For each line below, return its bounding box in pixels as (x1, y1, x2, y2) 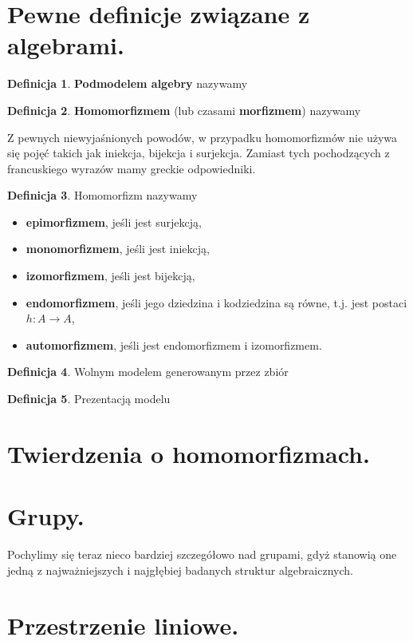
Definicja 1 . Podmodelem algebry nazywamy (7, 75, 248, 92)
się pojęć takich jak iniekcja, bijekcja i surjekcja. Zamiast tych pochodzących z (7, 144, 390, 161)
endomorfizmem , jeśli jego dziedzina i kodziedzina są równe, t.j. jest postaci (26, 294, 407, 311)
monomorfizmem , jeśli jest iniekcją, (26, 240, 210, 257)
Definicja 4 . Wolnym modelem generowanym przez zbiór (7, 363, 289, 380)
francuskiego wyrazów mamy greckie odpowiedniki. (7, 160, 256, 176)
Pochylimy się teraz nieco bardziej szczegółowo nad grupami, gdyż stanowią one (7, 546, 397, 563)
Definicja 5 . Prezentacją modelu (7, 390, 171, 407)
